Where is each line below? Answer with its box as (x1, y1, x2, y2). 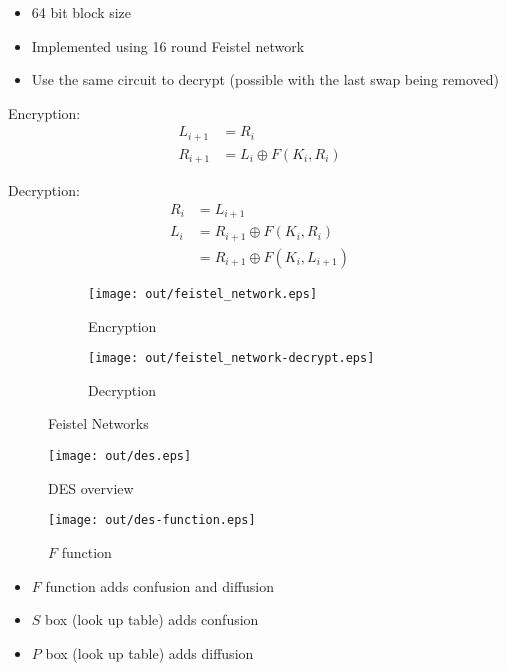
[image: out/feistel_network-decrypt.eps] (88, 351, 375, 366)
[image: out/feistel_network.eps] (88, 286, 318, 301)
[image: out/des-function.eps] (48, 513, 256, 528)
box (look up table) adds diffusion (45, 642, 254, 663)
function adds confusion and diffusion (45, 575, 275, 596)
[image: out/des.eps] (48, 449, 192, 464)
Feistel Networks (48, 413, 149, 434)
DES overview (48, 477, 134, 498)
